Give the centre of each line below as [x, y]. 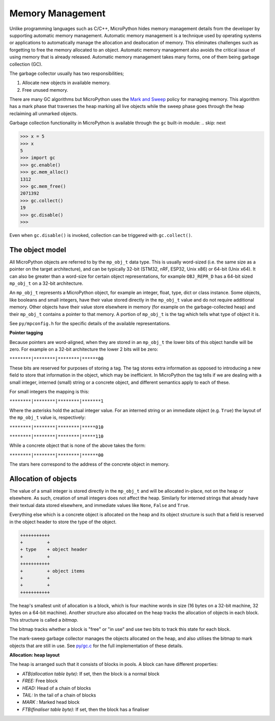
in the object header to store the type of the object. [63, 522]
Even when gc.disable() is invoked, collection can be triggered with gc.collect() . [101, 235]
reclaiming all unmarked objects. [44, 113]
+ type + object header [54, 550]
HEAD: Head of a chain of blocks [57, 688]
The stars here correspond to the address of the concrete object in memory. [89, 464]
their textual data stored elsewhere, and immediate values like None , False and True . [99, 505]
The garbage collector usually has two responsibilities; [67, 73]
